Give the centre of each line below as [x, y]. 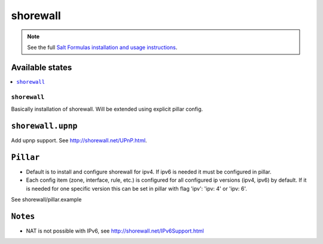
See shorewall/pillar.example [46, 199]
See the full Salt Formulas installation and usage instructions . [102, 47]
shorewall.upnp [44, 126]
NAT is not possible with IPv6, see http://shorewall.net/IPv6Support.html [115, 231]
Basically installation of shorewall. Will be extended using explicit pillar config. [107, 109]
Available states [42, 67]
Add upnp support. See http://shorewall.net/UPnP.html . [79, 140]
